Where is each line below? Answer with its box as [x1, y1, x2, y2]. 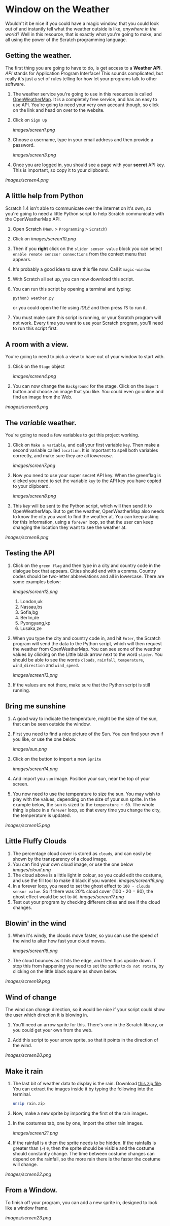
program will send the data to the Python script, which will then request [12, 640, 162, 646]
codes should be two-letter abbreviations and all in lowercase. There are [12, 573, 164, 579]
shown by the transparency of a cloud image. [12, 856, 108, 862]
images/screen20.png [5, 1052, 52, 1058]
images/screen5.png [5, 404, 49, 410]
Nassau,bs [20, 604, 43, 610]
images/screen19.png [5, 978, 51, 984]
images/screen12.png [12, 588, 58, 594]
